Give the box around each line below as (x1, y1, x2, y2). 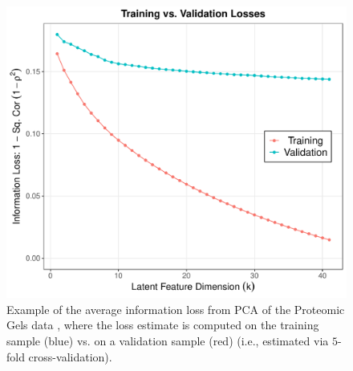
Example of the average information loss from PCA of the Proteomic (6, 300, 345, 317)
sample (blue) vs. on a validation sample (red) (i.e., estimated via (6, 332, 329, 349)
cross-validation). (28, 348, 112, 365)
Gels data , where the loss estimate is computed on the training (6, 316, 319, 333)
